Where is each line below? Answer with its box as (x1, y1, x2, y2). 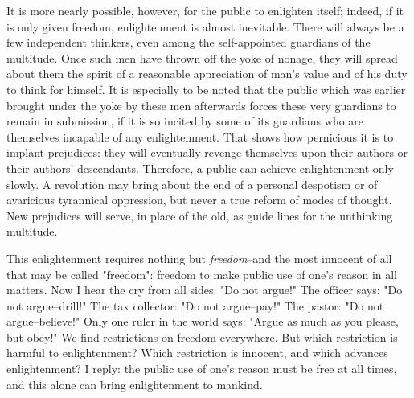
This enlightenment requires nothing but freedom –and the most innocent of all (6, 249, 392, 266)
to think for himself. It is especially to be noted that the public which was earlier (6, 80, 406, 97)
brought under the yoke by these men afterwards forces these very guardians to (6, 96, 396, 113)
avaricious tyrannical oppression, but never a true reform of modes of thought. (6, 191, 392, 208)
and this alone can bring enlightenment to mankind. (6, 375, 263, 392)
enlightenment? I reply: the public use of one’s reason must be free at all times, (6, 360, 397, 377)
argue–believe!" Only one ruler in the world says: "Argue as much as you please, (6, 313, 399, 330)
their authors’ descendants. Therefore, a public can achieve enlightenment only (6, 159, 394, 176)
